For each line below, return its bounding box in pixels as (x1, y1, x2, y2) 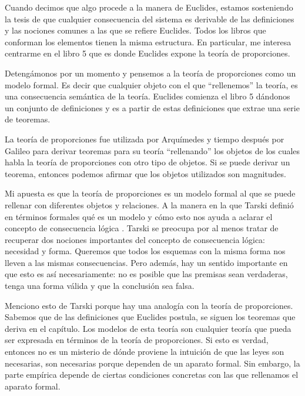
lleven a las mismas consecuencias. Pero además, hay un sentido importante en (5, 256, 288, 268)
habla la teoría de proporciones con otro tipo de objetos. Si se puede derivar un (5, 156, 290, 168)
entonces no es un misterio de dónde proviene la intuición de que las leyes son (5, 345, 284, 358)
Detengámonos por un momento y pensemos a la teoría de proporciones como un (5, 66, 296, 79)
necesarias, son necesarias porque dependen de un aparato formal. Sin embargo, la (5, 357, 300, 369)
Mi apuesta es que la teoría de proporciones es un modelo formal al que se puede (5, 187, 296, 199)
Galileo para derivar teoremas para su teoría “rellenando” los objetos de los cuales (5, 144, 300, 157)
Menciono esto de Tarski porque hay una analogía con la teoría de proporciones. (5, 299, 293, 311)
